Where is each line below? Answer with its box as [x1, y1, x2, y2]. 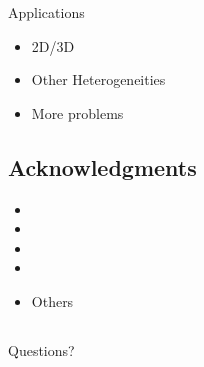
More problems [31, 102, 124, 123]
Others [31, 290, 74, 311]
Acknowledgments [8, 151, 197, 182]
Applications [8, 2, 85, 22]
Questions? [8, 339, 75, 360]
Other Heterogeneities [31, 69, 166, 90]
